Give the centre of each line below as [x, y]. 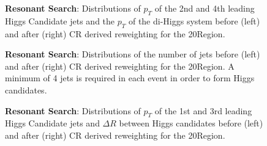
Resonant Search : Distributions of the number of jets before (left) [133, 54]
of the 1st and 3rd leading [203, 110]
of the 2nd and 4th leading [205, 8]
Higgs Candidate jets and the [60, 20]
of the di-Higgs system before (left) [194, 20]
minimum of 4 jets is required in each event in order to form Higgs [130, 78]
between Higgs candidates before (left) [191, 123]
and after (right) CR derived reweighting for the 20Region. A [120, 66]
